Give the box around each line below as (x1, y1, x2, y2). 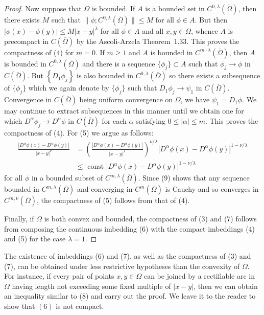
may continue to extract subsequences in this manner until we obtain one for (4, 105, 244, 116)
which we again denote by (28, 82, 109, 93)
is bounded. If (91, 3, 135, 13)
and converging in (77, 184, 133, 194)
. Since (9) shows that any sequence (138, 172, 250, 183)
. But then (195, 14, 228, 25)
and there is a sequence (82, 58, 155, 69)
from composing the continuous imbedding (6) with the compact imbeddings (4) (4, 223, 255, 234)
